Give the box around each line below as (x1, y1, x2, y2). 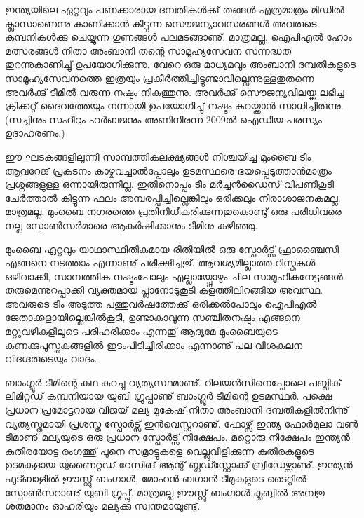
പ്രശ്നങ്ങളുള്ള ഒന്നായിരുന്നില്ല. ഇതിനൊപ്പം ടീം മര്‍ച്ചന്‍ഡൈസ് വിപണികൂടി (5, 177, 335, 191)
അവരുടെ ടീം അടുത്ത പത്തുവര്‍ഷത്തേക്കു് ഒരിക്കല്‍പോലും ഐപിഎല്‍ (5, 296, 317, 311)
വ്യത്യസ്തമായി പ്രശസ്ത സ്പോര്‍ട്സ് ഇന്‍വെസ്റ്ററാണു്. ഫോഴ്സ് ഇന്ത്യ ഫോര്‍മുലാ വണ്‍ (5, 416, 358, 430)
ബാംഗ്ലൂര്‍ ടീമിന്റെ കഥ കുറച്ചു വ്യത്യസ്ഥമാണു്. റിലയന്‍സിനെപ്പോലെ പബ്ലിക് (5, 374, 342, 389)
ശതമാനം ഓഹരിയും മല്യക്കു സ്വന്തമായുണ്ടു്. (5, 498, 201, 513)
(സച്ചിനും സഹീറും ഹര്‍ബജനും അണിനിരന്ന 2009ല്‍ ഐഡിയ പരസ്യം (5, 111, 322, 126)
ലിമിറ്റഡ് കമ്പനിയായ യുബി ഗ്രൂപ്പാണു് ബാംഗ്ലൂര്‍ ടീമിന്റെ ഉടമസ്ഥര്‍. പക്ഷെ (5, 388, 332, 403)
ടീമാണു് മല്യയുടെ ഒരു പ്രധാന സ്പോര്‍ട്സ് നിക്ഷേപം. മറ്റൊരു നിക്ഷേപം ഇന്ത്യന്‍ (5, 430, 350, 444)
